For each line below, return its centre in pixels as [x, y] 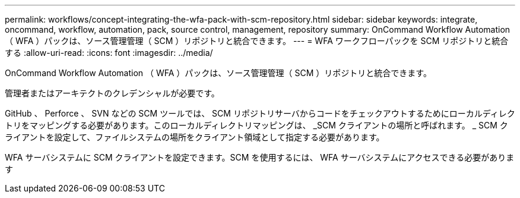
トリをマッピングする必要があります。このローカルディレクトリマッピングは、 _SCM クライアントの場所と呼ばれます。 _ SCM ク [256, 125]
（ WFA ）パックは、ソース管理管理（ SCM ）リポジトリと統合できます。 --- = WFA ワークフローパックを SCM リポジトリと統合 [257, 41]
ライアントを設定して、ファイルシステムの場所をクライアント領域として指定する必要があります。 [195, 137]
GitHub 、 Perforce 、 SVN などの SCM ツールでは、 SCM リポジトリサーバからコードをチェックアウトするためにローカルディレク [260, 113]
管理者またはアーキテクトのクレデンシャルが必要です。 [112, 93]
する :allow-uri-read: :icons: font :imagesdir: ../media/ [109, 53]
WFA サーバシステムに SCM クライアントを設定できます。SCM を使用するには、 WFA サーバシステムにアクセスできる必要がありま [260, 157]
